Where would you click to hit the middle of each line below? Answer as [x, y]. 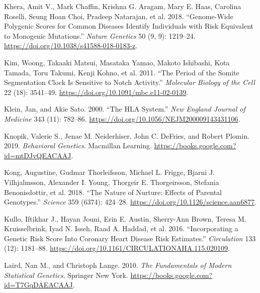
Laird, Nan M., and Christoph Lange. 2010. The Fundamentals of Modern [118, 265]
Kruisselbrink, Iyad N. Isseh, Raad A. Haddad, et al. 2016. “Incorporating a [121, 228]
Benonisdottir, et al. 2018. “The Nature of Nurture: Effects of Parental [113, 192]
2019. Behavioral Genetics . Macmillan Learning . [78, 145]
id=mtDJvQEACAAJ [38, 155]
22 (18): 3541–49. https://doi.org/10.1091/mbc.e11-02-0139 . [96, 92]
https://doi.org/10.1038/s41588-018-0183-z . [71, 45]
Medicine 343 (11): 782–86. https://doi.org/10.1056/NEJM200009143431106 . [122, 118]
